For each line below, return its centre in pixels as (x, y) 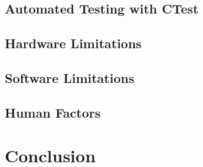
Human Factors (53, 112)
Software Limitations (70, 77)
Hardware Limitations (73, 43)
